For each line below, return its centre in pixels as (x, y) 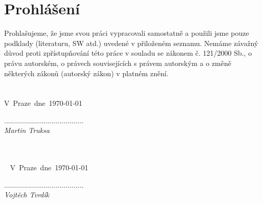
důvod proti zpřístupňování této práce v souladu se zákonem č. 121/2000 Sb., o (128, 53)
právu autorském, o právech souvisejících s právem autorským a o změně (118, 63)
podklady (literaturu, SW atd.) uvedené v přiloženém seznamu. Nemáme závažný (131, 43)
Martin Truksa (27, 130)
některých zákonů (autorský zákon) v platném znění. (86, 73)
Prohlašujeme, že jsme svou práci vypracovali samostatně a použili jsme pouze (127, 33)
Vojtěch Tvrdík (27, 195)
